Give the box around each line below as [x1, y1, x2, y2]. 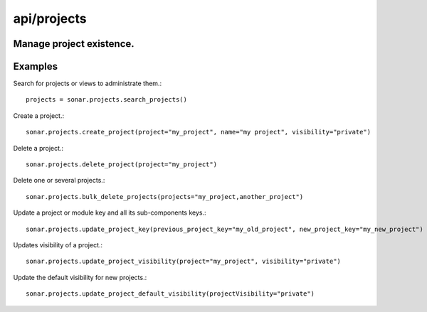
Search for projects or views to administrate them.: [13, 79, 162, 88]
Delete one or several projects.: [13, 176, 105, 185]
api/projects [13, 11, 87, 26]
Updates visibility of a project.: [13, 240, 103, 249]
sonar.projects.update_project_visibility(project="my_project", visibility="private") [26, 257, 342, 266]
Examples [13, 60, 58, 72]
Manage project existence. [13, 38, 135, 50]
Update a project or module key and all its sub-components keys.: [13, 208, 206, 217]
